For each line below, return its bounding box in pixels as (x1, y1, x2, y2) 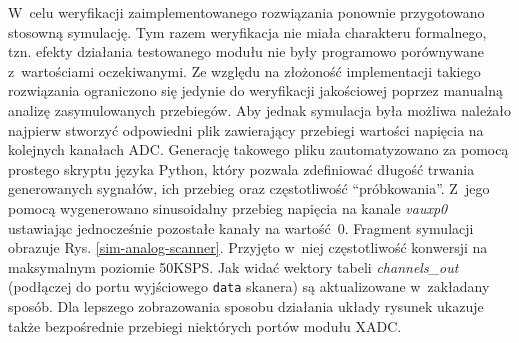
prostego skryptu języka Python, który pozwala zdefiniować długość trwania (8, 158, 475, 179)
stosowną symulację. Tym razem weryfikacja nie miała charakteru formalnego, (8, 21, 487, 42)
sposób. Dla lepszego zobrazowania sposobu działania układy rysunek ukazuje (8, 295, 484, 316)
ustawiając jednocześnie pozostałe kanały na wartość (8, 217, 331, 238)
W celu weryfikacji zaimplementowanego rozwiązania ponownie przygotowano (8, 2, 485, 22)
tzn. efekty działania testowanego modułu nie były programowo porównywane (8, 41, 484, 62)
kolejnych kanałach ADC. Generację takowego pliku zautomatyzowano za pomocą (8, 139, 509, 160)
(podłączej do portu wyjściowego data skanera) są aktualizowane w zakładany (8, 276, 490, 297)
